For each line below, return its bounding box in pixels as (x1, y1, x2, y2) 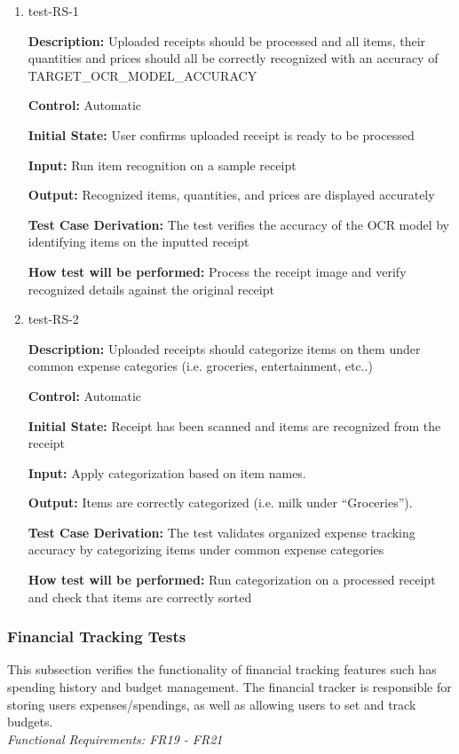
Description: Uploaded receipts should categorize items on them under (28, 339, 421, 357)
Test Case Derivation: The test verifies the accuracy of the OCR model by (28, 215, 450, 233)
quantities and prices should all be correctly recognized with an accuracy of (28, 49, 439, 67)
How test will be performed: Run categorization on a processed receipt (28, 570, 436, 589)
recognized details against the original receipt (28, 279, 274, 298)
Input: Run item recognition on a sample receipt (28, 155, 297, 174)
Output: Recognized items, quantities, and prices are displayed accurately (28, 185, 435, 204)
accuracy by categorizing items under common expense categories (28, 540, 384, 559)
